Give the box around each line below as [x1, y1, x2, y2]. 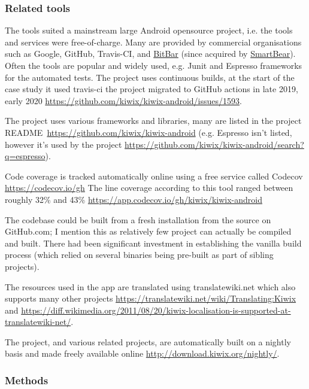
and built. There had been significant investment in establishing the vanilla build [5, 236, 302, 249]
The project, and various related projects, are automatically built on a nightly [5, 335, 291, 348]
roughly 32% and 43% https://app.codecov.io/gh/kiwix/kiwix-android [5, 193, 262, 205]
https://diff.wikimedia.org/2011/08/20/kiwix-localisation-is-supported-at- [21, 303, 291, 316]
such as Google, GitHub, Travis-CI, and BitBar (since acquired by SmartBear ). [5, 47, 296, 60]
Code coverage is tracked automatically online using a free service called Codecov [5, 169, 303, 182]
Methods [5, 372, 49, 387]
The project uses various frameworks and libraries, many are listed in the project [5, 114, 302, 127]
